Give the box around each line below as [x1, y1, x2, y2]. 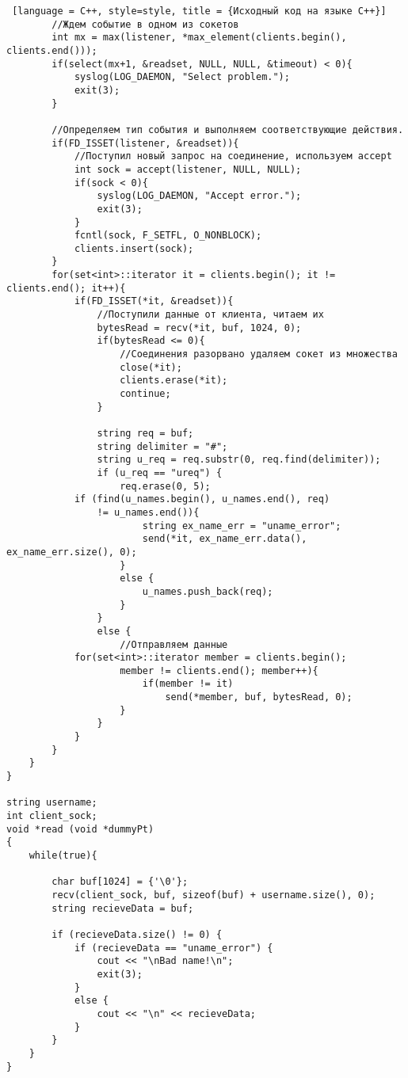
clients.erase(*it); [120, 375, 228, 387]
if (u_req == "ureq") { [97, 467, 223, 478]
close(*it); [120, 361, 182, 373]
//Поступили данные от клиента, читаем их [97, 309, 324, 321]
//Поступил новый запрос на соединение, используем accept [74, 150, 392, 162]
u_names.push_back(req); [142, 585, 273, 597]
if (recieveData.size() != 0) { [51, 928, 223, 940]
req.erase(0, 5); [120, 480, 211, 492]
